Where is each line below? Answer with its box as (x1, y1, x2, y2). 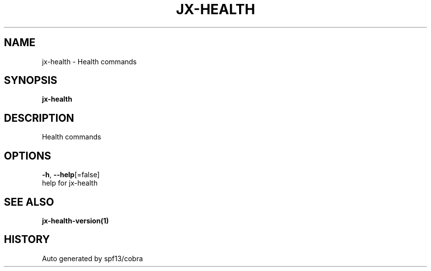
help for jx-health (42, 179, 98, 188)
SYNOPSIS (4, 74, 58, 87)
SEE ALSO (4, 195, 54, 208)
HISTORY (4, 233, 50, 246)
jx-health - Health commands (42, 57, 137, 66)
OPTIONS (4, 149, 51, 162)
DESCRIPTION (4, 111, 74, 124)
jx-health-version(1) (42, 216, 109, 225)
